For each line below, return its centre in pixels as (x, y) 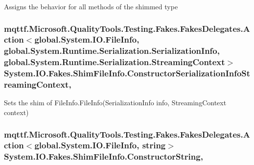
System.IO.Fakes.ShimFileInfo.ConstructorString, (104, 156)
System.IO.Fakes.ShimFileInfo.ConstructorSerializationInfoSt (127, 73)
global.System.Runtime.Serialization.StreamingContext (115, 62)
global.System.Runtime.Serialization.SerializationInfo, (112, 51)
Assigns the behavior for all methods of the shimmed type (91, 6)
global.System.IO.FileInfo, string (100, 145)
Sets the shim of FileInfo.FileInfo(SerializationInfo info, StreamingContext (115, 103)
